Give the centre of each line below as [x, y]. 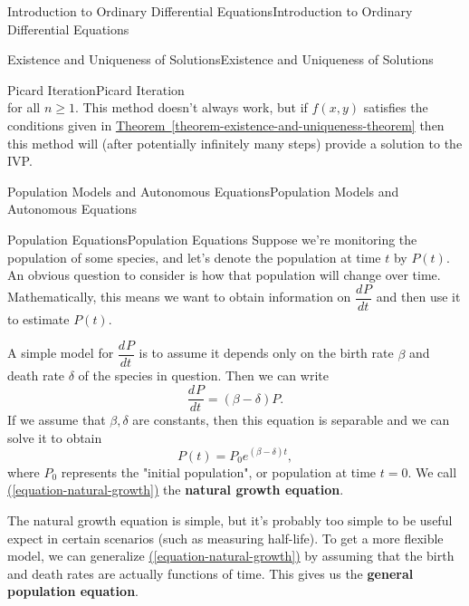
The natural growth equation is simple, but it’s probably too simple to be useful [230, 519]
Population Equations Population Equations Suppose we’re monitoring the [212, 239]
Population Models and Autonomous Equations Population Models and [203, 191]
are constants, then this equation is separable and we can [291, 420]
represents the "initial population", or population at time [219, 471]
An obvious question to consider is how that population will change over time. [224, 275]
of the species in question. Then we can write [203, 375]
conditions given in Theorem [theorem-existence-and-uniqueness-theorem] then [226, 125]
